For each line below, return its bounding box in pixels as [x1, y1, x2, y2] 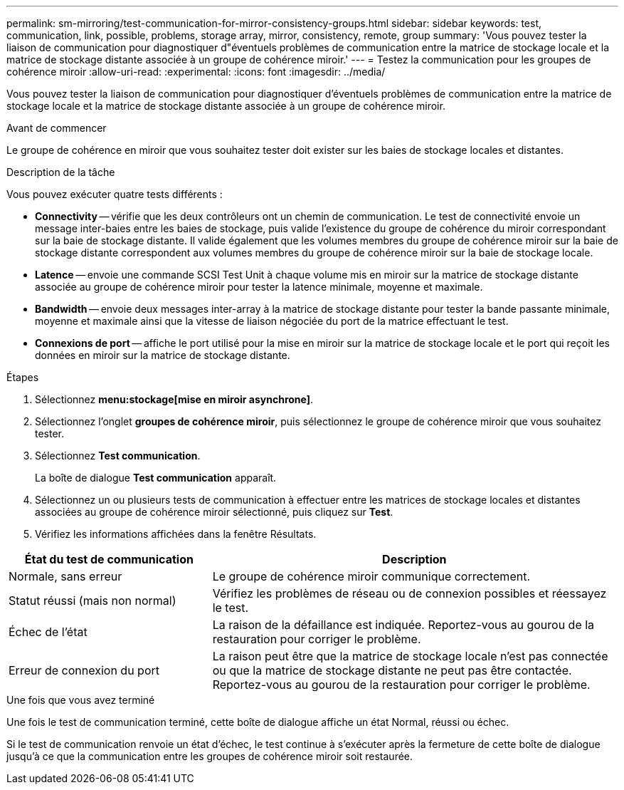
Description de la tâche [6, 166, 115, 178]
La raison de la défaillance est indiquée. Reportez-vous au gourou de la [212, 618, 595, 632]
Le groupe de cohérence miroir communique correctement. [212, 569, 530, 583]
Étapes [6, 371, 39, 383]
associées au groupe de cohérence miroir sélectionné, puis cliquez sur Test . [35, 506, 393, 518]
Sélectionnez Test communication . [35, 449, 201, 462]
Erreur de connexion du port [9, 663, 160, 677]
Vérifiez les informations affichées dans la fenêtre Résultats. [35, 528, 317, 540]
